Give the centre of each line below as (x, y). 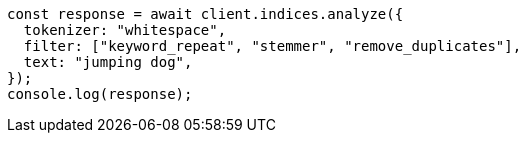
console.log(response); (100, 94)
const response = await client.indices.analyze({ (205, 14)
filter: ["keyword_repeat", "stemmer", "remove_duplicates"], (272, 46)
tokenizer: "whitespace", (125, 30)
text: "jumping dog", (108, 62)
